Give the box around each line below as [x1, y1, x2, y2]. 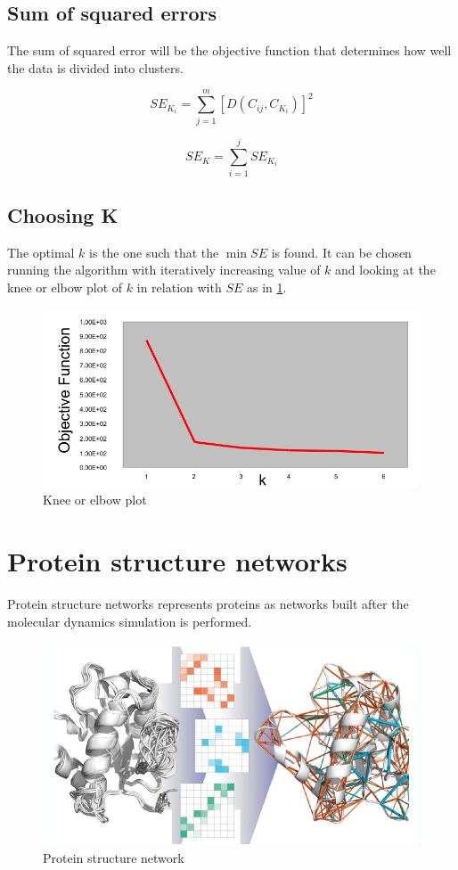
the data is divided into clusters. [7, 58, 184, 77]
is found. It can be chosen [271, 242, 412, 261]
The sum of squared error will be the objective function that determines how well [7, 41, 452, 60]
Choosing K [7, 201, 119, 229]
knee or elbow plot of [7, 278, 123, 297]
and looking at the [335, 260, 436, 279]
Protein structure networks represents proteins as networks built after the [7, 595, 409, 613]
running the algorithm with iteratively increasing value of [7, 260, 321, 279]
